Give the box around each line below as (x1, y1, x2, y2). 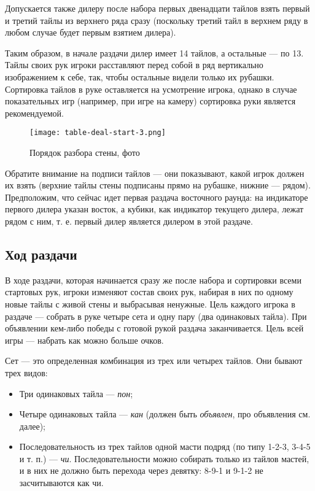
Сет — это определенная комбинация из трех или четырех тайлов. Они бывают (5, 354, 303, 367)
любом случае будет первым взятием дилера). (5, 26, 176, 39)
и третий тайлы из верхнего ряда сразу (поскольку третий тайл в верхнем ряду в (5, 14, 308, 26)
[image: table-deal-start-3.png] (29, 128, 166, 137)
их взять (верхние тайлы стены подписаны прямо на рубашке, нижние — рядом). (5, 179, 311, 191)
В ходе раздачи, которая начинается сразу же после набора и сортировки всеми (5, 273, 301, 286)
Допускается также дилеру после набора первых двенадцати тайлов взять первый (5, 2, 310, 14)
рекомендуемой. (5, 106, 64, 119)
